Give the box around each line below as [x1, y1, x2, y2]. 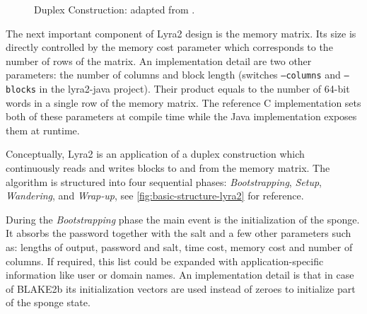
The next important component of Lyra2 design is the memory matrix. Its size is [6, 25, 356, 40]
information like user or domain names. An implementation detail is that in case [6, 267, 354, 282]
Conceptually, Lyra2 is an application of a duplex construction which [6, 146, 305, 161]
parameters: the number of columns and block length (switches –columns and [6, 67, 341, 82]
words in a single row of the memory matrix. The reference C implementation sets [6, 95, 361, 110]
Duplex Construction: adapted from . [34, 2, 195, 16]
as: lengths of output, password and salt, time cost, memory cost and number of [6, 240, 353, 255]
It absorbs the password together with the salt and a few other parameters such [6, 226, 351, 240]
